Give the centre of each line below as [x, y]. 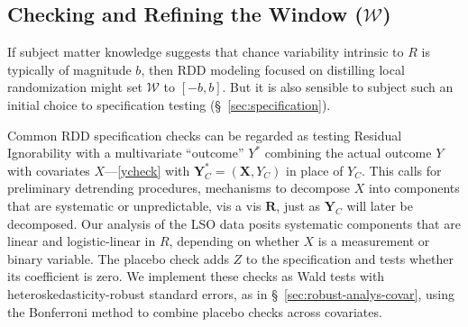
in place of [315, 170]
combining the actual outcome [348, 153]
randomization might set [75, 87]
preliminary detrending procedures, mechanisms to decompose [179, 188]
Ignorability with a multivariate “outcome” [126, 153]
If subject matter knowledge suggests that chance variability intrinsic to [206, 52]
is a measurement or [374, 241]
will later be [380, 205]
